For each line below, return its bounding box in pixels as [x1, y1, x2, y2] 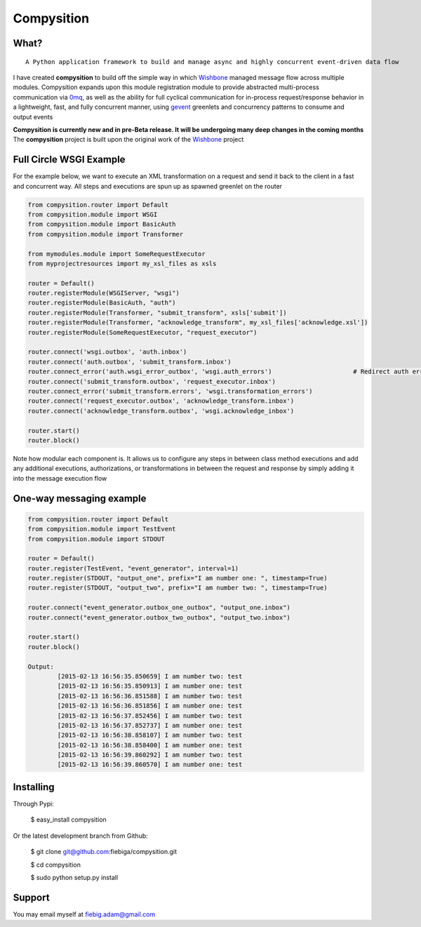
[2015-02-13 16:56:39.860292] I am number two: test [57, 751, 243, 759]
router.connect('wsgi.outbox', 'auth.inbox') [27, 348, 187, 356]
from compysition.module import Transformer [27, 230, 184, 238]
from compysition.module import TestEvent [27, 525, 176, 533]
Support [13, 891, 50, 903]
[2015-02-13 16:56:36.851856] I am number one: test [57, 702, 243, 710]
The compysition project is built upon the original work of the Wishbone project [13, 135, 244, 144]
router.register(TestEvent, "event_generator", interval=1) [27, 564, 239, 572]
